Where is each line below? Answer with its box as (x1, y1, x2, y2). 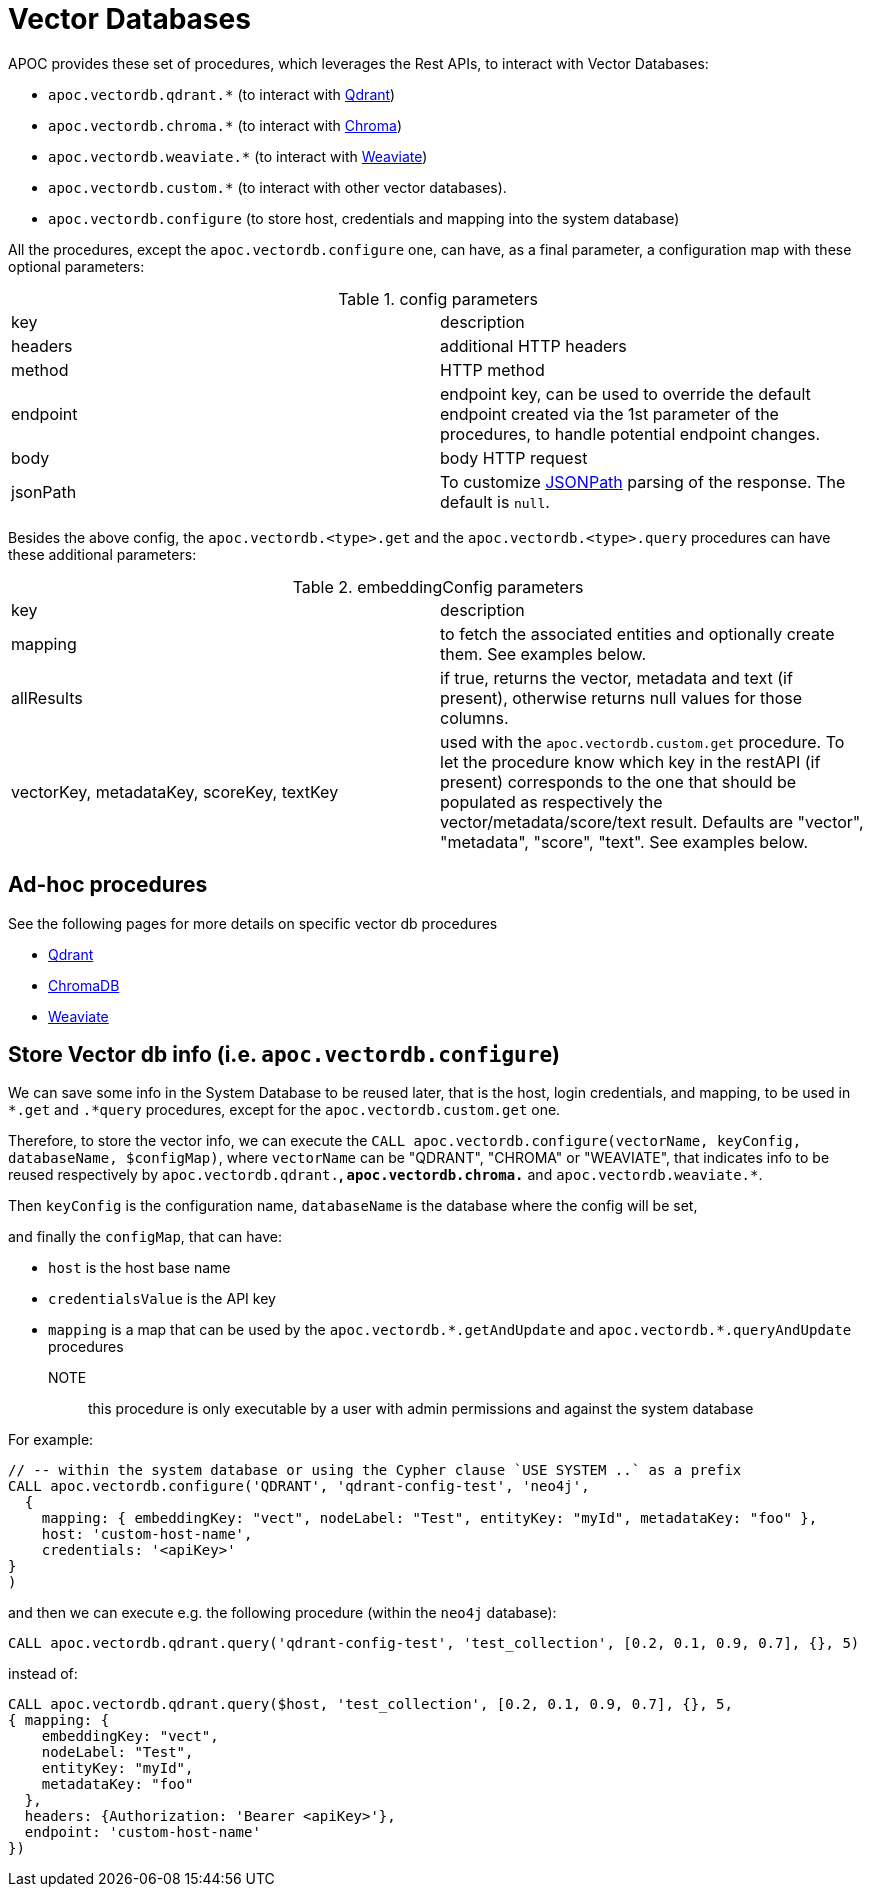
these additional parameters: (8, 545, 197, 563)
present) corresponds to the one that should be (440, 771, 797, 792)
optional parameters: (8, 257, 145, 275)
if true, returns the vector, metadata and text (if (440, 667, 793, 688)
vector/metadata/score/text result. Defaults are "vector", (440, 811, 864, 832)
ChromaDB (48, 976, 120, 994)
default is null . (440, 491, 550, 512)
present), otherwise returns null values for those (440, 687, 803, 708)
